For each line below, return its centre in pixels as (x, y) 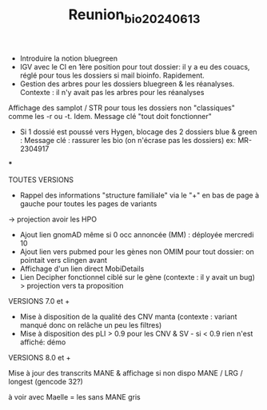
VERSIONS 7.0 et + (39, 301)
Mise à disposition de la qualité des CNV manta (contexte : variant (128, 316)
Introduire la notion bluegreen (69, 58)
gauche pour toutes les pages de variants (88, 203)
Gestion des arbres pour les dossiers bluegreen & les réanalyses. (127, 84)
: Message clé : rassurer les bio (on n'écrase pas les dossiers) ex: (128, 140)
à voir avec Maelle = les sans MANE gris (75, 396)
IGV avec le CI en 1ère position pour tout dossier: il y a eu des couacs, (135, 66)
